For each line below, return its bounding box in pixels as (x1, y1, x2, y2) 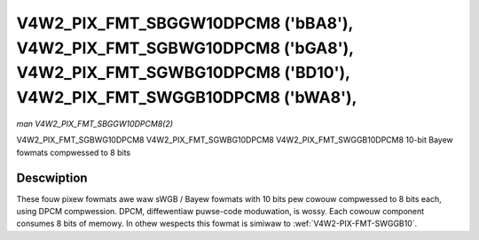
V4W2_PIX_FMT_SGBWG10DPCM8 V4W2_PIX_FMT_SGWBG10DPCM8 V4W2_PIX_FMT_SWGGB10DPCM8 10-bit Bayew (16, 135, 454, 145)
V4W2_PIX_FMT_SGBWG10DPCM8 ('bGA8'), (16, 38, 354, 58)
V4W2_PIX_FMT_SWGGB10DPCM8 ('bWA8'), (16, 88, 357, 108)
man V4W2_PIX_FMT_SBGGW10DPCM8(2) (16, 118, 173, 128)
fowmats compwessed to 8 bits (16, 147, 131, 158)
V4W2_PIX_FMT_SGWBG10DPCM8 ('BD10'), (16, 63, 350, 83)
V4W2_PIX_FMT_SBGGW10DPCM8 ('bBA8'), (16, 13, 354, 33)
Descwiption (16, 170, 88, 185)
